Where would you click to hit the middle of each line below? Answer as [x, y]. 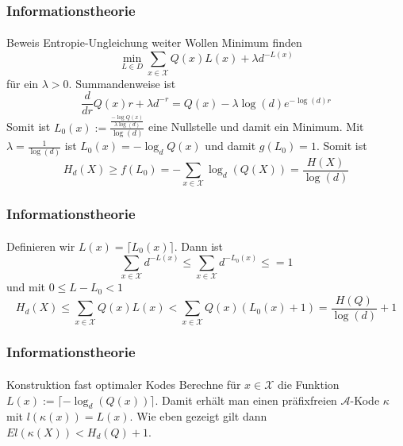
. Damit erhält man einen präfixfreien [246, 400]
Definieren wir [41, 246]
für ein [23, 83]
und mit [26, 287]
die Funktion [309, 384]
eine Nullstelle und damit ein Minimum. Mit [256, 127]
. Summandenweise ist [122, 83]
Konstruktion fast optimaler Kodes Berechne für [124, 384]
